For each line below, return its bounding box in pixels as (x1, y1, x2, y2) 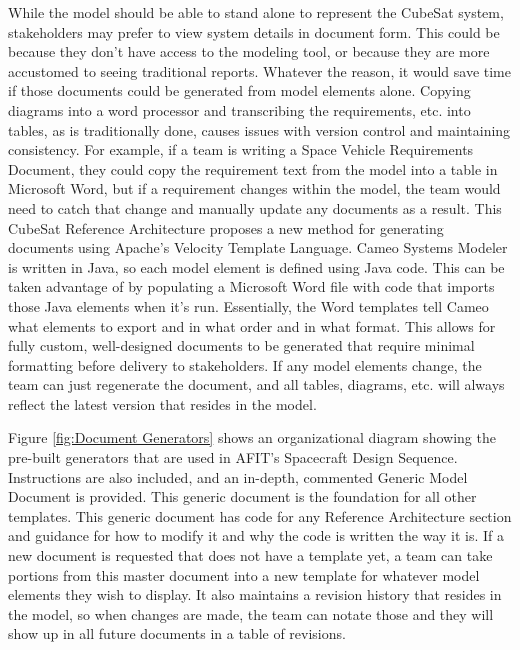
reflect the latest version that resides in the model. (8, 393, 317, 414)
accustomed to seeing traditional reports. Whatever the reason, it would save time (8, 60, 511, 81)
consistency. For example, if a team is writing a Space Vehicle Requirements (8, 139, 474, 160)
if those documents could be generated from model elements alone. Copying (8, 80, 471, 101)
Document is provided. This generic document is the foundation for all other (8, 486, 477, 507)
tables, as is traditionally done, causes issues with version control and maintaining (8, 119, 511, 140)
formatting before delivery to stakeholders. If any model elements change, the (8, 354, 482, 375)
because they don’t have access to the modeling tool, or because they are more (8, 41, 490, 62)
